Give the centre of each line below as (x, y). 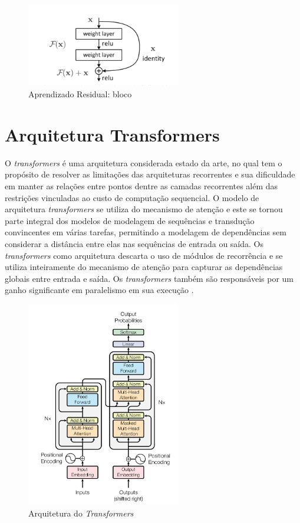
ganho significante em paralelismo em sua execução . (99, 290)
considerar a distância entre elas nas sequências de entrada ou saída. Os (134, 243)
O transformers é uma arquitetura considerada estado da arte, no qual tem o (144, 162)
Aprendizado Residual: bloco (80, 94)
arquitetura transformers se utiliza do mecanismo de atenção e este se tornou (144, 209)
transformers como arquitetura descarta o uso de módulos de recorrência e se (144, 255)
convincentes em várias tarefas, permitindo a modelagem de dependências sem (146, 232)
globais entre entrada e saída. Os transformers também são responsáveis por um (149, 278)
